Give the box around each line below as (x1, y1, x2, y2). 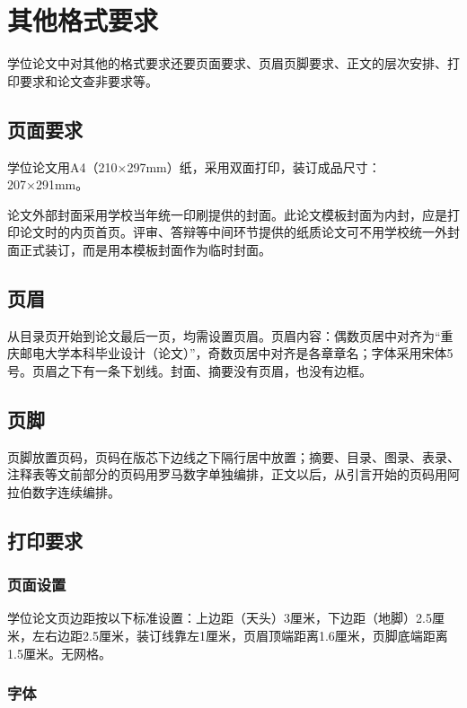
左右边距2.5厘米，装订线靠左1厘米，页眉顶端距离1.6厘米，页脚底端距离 (31, 626, 448, 645)
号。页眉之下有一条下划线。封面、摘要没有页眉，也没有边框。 (7, 361, 372, 380)
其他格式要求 (7, 2, 159, 39)
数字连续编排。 (31, 482, 120, 501)
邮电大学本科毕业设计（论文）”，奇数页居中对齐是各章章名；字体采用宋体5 (19, 344, 454, 363)
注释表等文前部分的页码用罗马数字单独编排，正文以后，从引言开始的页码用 (7, 465, 447, 484)
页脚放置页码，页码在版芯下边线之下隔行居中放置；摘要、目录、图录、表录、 (7, 447, 460, 466)
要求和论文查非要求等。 (19, 71, 158, 90)
